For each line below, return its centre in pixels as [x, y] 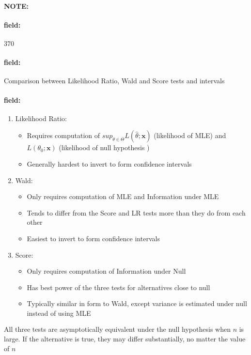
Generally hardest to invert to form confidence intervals [109, 163]
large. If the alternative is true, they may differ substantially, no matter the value [125, 339]
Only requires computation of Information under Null [106, 271]
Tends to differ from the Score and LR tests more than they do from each [136, 212]
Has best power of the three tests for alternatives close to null [118, 287]
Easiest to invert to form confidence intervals [93, 238]
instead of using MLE [59, 313]
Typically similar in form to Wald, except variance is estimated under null [137, 303]
